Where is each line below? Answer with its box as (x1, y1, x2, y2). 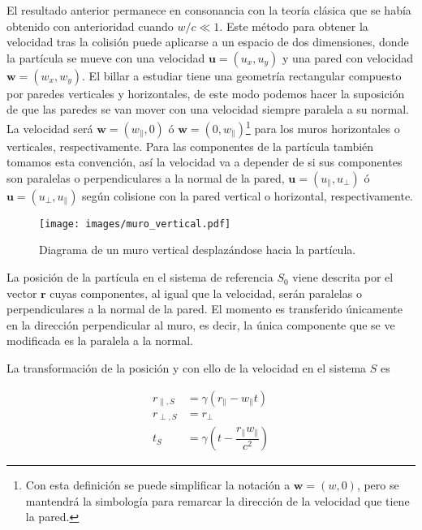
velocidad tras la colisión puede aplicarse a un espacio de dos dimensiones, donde (6, 33, 409, 50)
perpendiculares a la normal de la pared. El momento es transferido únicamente (6, 300, 403, 317)
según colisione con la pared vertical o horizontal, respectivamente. (82, 187, 414, 204)
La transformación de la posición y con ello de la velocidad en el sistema (6, 360, 367, 377)
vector (6, 284, 37, 301)
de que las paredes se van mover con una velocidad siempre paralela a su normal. (6, 101, 409, 118)
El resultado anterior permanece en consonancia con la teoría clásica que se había (6, 2, 411, 18)
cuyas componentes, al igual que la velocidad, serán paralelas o (50, 284, 362, 301)
